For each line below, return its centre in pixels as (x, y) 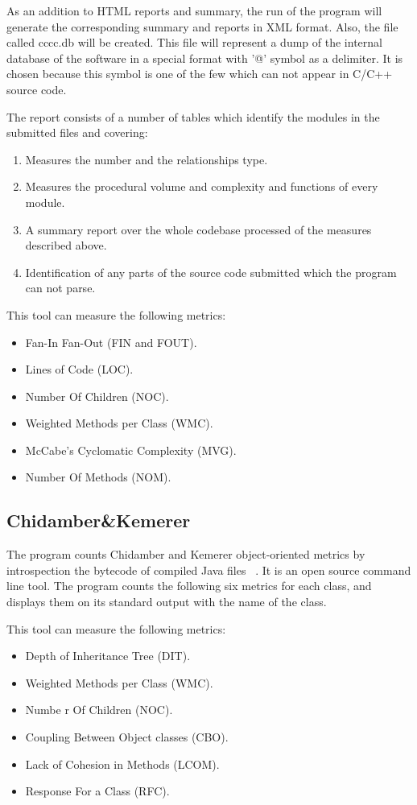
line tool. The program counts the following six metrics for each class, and (189, 586)
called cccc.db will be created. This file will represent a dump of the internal (194, 42)
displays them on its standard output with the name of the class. (167, 602)
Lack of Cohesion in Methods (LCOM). (122, 764)
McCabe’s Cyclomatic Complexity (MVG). (131, 450)
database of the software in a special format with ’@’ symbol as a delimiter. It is (205, 58)
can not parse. (60, 288)
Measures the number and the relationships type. (147, 159)
